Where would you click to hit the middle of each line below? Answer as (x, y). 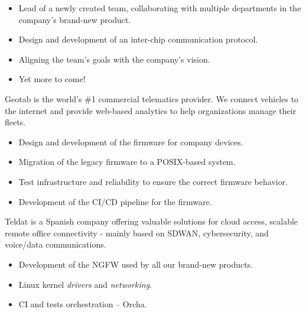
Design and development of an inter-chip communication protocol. (138, 39)
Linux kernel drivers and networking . (85, 284)
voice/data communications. (56, 244)
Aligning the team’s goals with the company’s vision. (114, 59)
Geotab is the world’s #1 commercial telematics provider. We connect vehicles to (152, 98)
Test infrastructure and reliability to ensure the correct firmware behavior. (153, 181)
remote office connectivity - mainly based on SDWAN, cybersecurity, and (137, 233)
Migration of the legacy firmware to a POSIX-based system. (127, 162)
